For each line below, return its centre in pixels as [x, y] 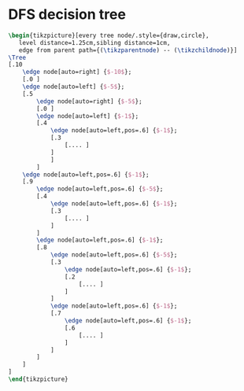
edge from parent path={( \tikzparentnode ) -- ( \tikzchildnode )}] [128, 50]
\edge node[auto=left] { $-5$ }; [74, 87]
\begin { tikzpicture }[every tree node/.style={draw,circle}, [109, 35]
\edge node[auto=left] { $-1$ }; [88, 116]
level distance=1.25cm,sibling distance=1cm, [94, 42]
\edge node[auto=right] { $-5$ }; [90, 101]
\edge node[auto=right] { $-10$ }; [77, 72]
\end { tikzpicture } [38, 379]
